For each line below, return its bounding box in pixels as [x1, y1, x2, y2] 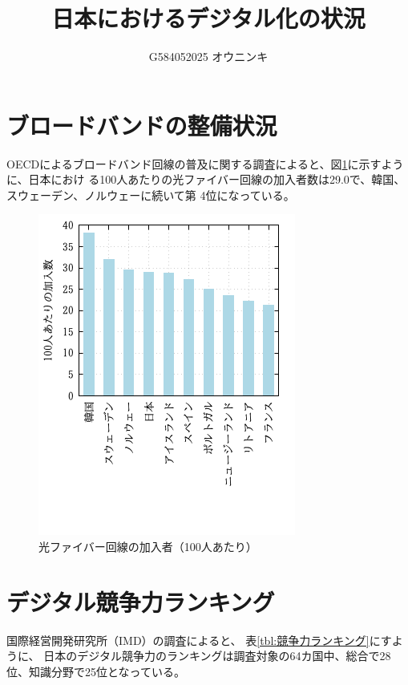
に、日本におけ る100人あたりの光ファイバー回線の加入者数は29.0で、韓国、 [6, 171, 406, 188]
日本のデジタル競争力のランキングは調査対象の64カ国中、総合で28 [43, 647, 391, 664]
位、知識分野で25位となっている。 [6, 663, 185, 679]
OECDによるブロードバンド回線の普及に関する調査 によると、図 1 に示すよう [6, 155, 404, 172]
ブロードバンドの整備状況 [6, 108, 277, 141]
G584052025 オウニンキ [148, 48, 269, 65]
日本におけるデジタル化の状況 [51, 2, 366, 34]
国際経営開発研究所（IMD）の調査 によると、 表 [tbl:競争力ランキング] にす [6, 631, 392, 648]
